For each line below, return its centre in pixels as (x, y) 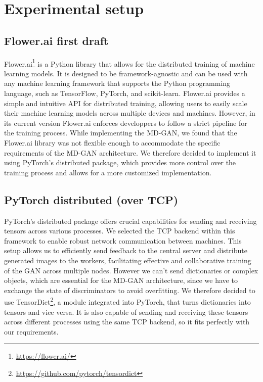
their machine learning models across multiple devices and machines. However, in (130, 113)
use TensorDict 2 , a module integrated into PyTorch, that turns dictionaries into (127, 301)
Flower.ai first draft (56, 40)
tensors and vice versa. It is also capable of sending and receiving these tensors (126, 312)
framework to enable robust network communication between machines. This (123, 240)
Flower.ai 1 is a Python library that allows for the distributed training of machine (129, 63)
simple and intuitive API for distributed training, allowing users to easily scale (126, 103)
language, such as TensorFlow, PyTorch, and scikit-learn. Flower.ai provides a (125, 93)
